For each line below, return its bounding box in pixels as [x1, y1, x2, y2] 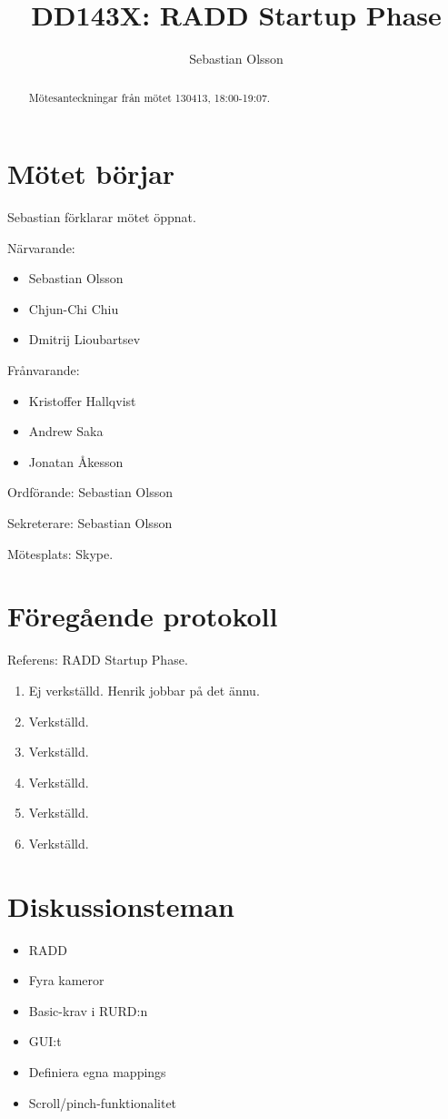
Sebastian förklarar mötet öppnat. [7, 208, 196, 227]
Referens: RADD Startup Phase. [7, 650, 188, 669]
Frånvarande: [7, 361, 80, 380]
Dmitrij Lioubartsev [28, 330, 141, 349]
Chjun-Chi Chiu [28, 299, 119, 318]
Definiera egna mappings [28, 1063, 166, 1082]
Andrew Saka [28, 422, 104, 441]
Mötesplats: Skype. [7, 544, 114, 563]
